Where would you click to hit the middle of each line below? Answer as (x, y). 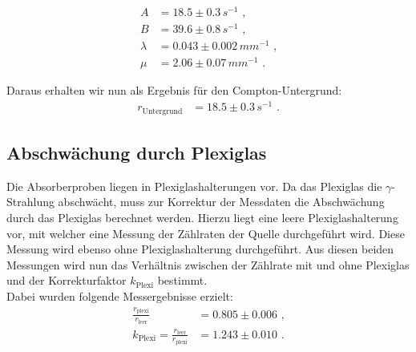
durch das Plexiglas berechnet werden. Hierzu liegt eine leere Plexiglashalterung (202, 217)
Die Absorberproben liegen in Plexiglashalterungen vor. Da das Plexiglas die (194, 186)
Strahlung (30, 202)
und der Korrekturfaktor (67, 280)
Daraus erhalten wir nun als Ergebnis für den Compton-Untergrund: (174, 90)
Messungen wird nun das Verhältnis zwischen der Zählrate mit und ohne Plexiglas (208, 264)
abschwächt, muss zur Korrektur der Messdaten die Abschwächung (221, 202)
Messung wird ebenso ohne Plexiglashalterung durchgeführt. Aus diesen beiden (200, 249)
